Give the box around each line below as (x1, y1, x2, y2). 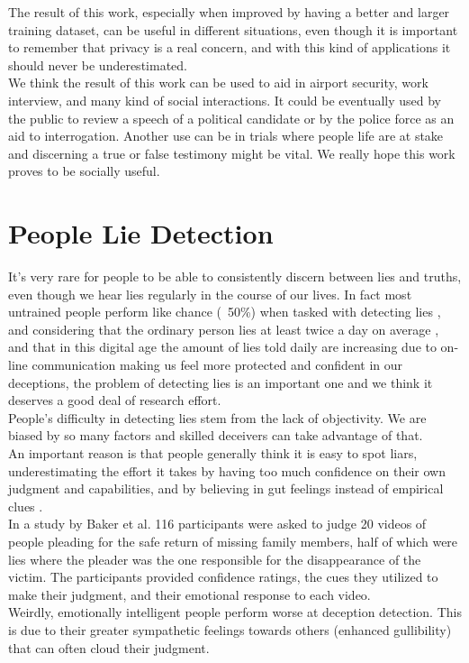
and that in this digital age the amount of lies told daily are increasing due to (8, 337, 437, 356)
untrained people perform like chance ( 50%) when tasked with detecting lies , (8, 302, 441, 321)
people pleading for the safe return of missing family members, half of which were (8, 531, 458, 550)
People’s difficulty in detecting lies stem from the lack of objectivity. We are (8, 408, 427, 427)
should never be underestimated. (8, 55, 187, 74)
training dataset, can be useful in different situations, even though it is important (8, 20, 458, 39)
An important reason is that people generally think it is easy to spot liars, (8, 444, 418, 462)
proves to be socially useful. (8, 161, 160, 180)
